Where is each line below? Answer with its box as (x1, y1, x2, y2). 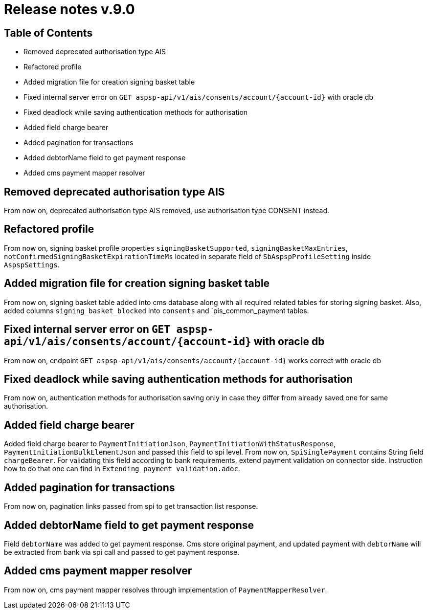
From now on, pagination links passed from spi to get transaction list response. (4, 502, 258, 511)
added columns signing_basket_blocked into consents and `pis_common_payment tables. (4, 306, 309, 315)
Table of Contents (4, 26, 93, 39)
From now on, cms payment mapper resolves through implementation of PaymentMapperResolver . (4, 585, 327, 594)
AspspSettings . (4, 260, 60, 269)
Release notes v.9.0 (4, 1, 135, 18)
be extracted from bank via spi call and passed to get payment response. (4, 547, 240, 556)
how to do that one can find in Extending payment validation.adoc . (4, 464, 240, 473)
